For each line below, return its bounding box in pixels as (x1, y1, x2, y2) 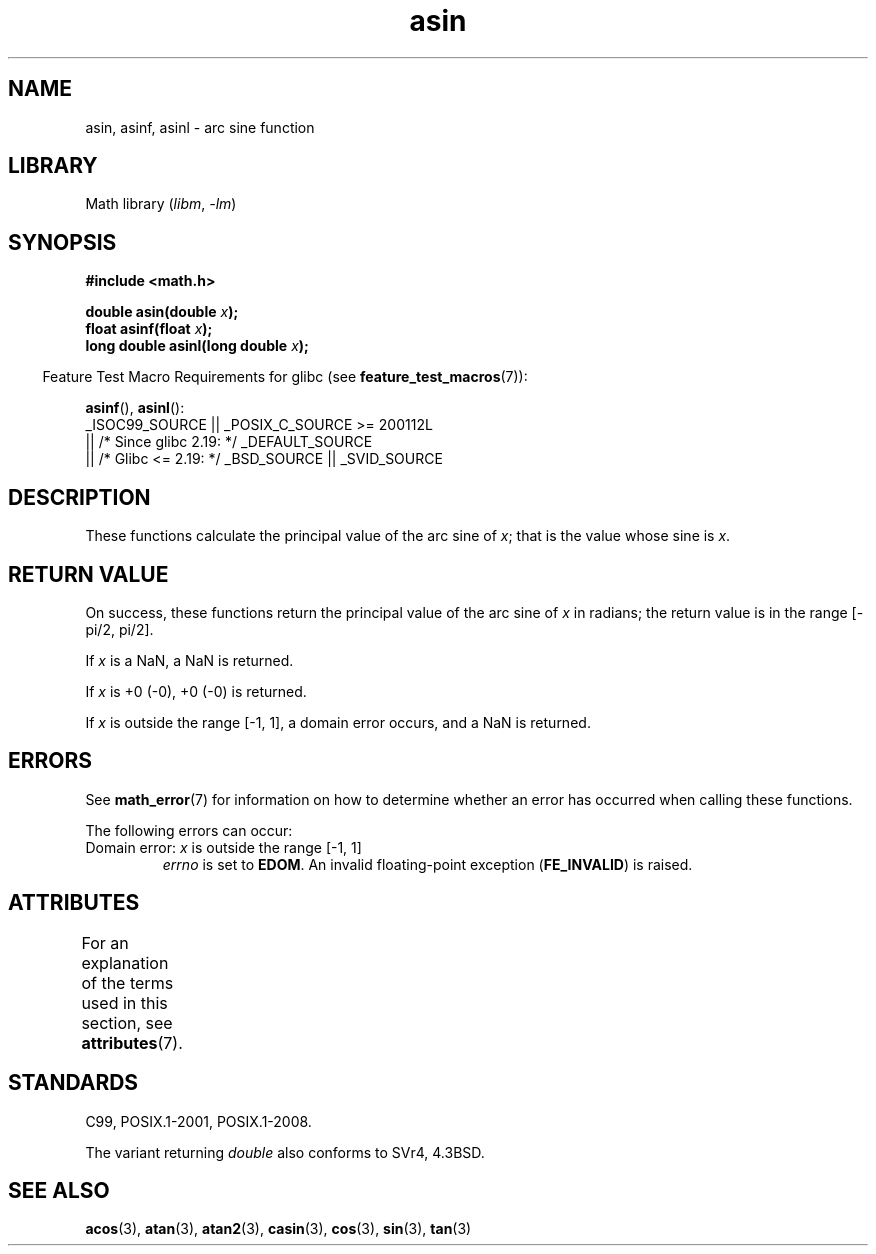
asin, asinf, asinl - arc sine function (85, 118, 315, 136)
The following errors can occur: (85, 821, 293, 839)
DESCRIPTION (8, 484, 151, 510)
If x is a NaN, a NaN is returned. (85, 651, 294, 669)
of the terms (81, 972, 174, 993)
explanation (81, 952, 169, 973)
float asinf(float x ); (85, 320, 213, 338)
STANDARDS (8, 1070, 139, 1096)
